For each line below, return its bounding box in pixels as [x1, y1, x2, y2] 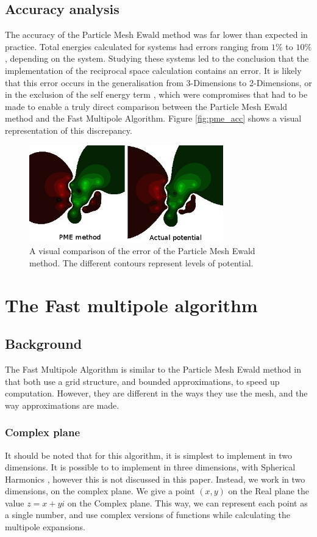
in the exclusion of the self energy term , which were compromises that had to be [5, 88, 308, 101]
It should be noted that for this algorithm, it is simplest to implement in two [5, 448, 293, 461]
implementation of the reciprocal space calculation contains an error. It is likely [5, 64, 302, 76]
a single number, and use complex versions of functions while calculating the [5, 508, 290, 521]
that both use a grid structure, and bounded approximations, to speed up [5, 374, 280, 387]
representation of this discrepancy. [5, 123, 132, 136]
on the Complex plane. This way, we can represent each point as [67, 496, 308, 509]
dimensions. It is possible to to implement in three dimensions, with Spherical [5, 461, 296, 473]
